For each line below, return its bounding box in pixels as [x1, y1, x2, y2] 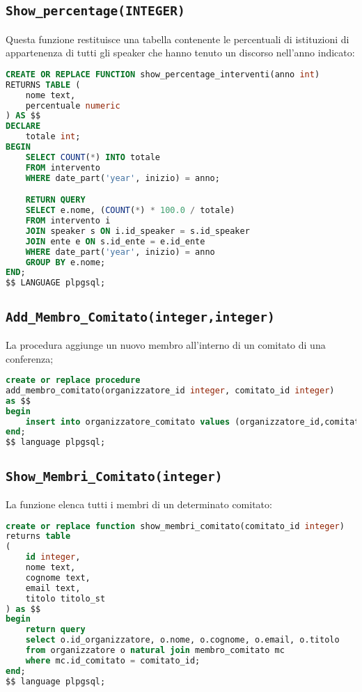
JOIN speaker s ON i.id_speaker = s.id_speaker [25, 226, 250, 236]
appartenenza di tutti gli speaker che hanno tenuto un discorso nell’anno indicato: [6, 45, 355, 60]
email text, [25, 583, 81, 593]
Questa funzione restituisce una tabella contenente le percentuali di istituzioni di [6, 31, 349, 46]
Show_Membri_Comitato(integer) [6, 469, 223, 484]
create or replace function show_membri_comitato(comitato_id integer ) [6, 521, 345, 531]
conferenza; [6, 351, 54, 365]
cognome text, [25, 572, 90, 583]
